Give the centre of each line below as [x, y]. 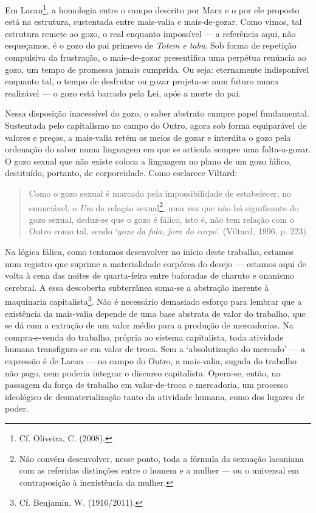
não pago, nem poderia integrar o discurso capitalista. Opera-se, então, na [143, 372]
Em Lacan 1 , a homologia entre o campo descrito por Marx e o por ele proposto [152, 9]
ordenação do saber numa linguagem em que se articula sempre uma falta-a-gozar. [158, 149]
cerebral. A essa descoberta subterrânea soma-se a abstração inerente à [137, 287]
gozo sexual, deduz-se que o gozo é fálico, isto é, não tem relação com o [161, 219]
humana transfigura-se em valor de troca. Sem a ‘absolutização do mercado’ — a [155, 349]
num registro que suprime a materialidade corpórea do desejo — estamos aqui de [156, 263]
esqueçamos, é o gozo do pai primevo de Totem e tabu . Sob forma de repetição [151, 45]
